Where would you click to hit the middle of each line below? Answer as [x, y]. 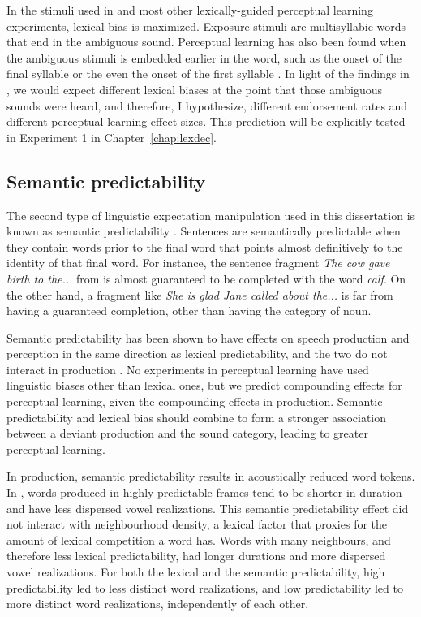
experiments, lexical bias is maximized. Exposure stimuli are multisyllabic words [206, 26]
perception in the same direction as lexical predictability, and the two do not [197, 354]
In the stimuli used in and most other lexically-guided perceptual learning [190, 10]
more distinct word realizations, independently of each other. [158, 604]
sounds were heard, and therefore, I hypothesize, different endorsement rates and [207, 105]
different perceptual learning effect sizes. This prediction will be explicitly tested [206, 121]
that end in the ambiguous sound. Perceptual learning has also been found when [206, 42]
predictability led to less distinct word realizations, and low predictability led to [205, 587]
